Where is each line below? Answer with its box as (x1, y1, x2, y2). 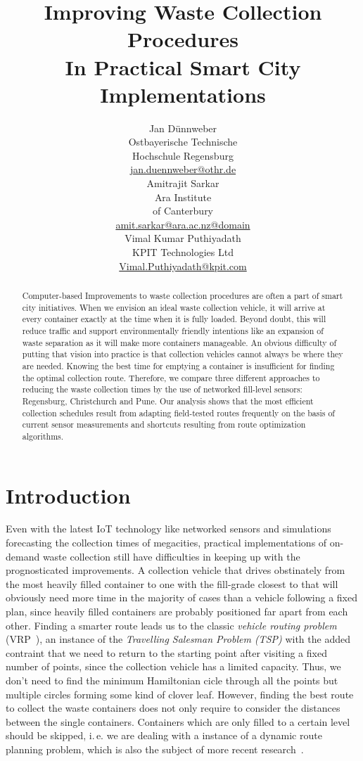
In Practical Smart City (65, 52, 301, 81)
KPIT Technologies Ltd (132, 245, 234, 260)
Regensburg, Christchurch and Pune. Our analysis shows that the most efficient (22, 395, 314, 407)
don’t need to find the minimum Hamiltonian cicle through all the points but (6, 673, 338, 688)
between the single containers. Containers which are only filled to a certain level (6, 714, 350, 729)
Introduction (6, 480, 131, 509)
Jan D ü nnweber (148, 120, 217, 135)
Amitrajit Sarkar (146, 176, 219, 191)
